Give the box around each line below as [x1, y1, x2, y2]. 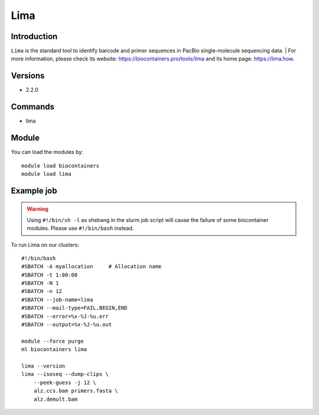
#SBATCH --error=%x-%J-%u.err [21, 313, 109, 320]
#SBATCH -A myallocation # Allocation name [21, 263, 162, 270]
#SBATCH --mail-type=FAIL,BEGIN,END [21, 305, 128, 311]
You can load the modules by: [11, 149, 84, 156]
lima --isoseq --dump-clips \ [21, 371, 109, 378]
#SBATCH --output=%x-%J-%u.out [21, 321, 112, 328]
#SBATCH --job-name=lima [21, 296, 93, 303]
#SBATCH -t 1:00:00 [21, 271, 78, 278]
